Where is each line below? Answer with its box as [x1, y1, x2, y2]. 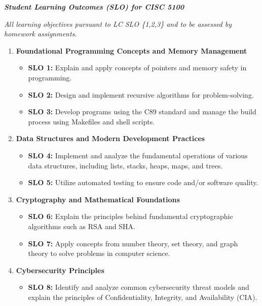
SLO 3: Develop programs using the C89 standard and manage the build [28, 106, 256, 117]
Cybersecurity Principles [16, 265, 104, 275]
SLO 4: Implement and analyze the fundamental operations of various [28, 150, 248, 160]
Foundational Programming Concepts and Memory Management [16, 45, 247, 56]
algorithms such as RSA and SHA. [28, 221, 135, 231]
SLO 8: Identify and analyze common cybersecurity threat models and [28, 282, 249, 292]
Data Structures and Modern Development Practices [16, 133, 205, 144]
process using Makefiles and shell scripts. [28, 116, 155, 126]
